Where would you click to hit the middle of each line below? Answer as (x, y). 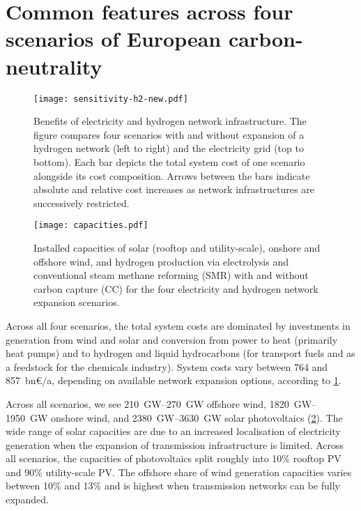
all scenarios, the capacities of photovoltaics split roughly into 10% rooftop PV (174, 458)
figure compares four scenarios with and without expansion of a (169, 134)
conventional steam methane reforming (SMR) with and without (171, 275)
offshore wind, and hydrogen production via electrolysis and (161, 261)
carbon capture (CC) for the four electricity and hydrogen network (176, 288)
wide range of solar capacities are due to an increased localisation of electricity (173, 431)
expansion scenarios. (77, 302)
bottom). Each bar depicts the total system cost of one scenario (169, 161)
